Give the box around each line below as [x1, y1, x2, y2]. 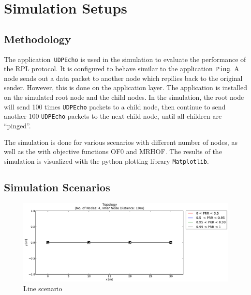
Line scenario [23, 283, 62, 293]
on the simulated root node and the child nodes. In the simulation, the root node [4, 92, 244, 102]
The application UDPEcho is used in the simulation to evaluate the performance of [4, 54, 246, 64]
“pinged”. [4, 120, 31, 130]
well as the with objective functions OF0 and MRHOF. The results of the [4, 146, 222, 156]
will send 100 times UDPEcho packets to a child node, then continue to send [4, 101, 226, 111]
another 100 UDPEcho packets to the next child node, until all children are [4, 111, 222, 121]
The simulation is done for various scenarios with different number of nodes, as [4, 137, 237, 147]
